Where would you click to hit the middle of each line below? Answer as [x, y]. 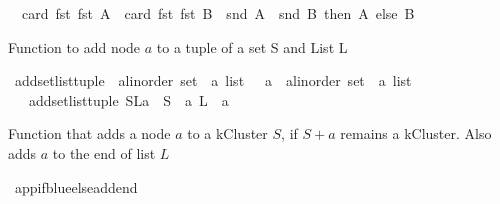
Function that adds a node [89, 133]
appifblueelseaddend [76, 186]
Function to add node [74, 46]
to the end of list [104, 152]
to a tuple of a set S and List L [252, 46]
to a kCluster [227, 133]
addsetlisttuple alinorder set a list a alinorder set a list [213, 80]
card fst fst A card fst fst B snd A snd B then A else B [218, 13]
